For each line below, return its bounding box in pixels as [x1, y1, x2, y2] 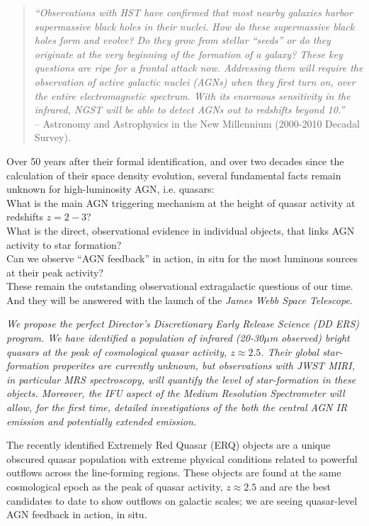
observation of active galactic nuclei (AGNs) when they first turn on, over [34, 74, 356, 89]
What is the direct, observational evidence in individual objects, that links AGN [6, 223, 355, 237]
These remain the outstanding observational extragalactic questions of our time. [6, 279, 353, 293]
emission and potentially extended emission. [6, 413, 197, 428]
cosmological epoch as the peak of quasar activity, [6, 479, 223, 493]
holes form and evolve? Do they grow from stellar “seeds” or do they [34, 33, 331, 47]
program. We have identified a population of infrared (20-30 [6, 330, 264, 345]
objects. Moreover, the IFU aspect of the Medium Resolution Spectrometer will [6, 386, 345, 401]
